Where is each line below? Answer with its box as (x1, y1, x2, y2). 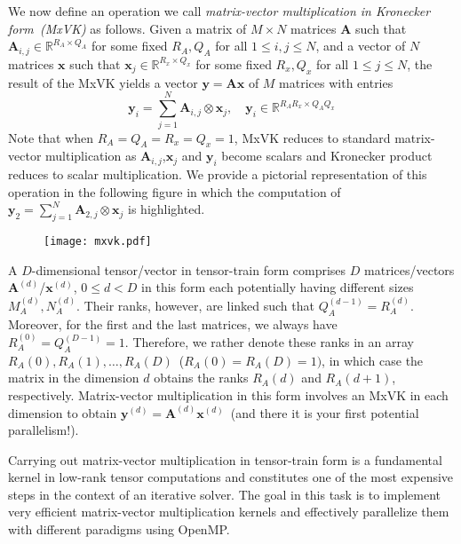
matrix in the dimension (8, 368, 139, 387)
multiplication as (45, 146, 137, 165)
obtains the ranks (154, 368, 249, 387)
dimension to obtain (8, 403, 117, 422)
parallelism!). (8, 421, 79, 439)
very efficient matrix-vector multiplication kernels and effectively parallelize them (8, 502, 449, 521)
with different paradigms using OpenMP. (8, 520, 230, 539)
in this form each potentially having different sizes (141, 278, 414, 296)
